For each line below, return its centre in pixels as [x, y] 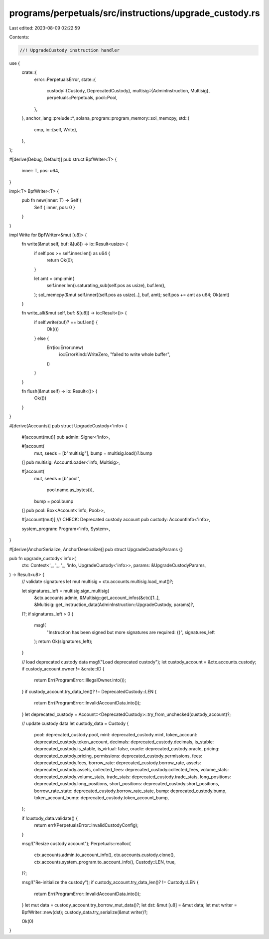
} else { [42, 338]
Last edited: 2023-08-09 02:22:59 [45, 28]
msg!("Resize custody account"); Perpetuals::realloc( [76, 843]
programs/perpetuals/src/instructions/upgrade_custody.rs [134, 13]
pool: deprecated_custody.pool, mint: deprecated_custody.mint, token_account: [116, 735]
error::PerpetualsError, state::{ [65, 79]
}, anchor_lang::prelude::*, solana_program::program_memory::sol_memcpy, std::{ [106, 118]
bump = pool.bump [54, 501]
